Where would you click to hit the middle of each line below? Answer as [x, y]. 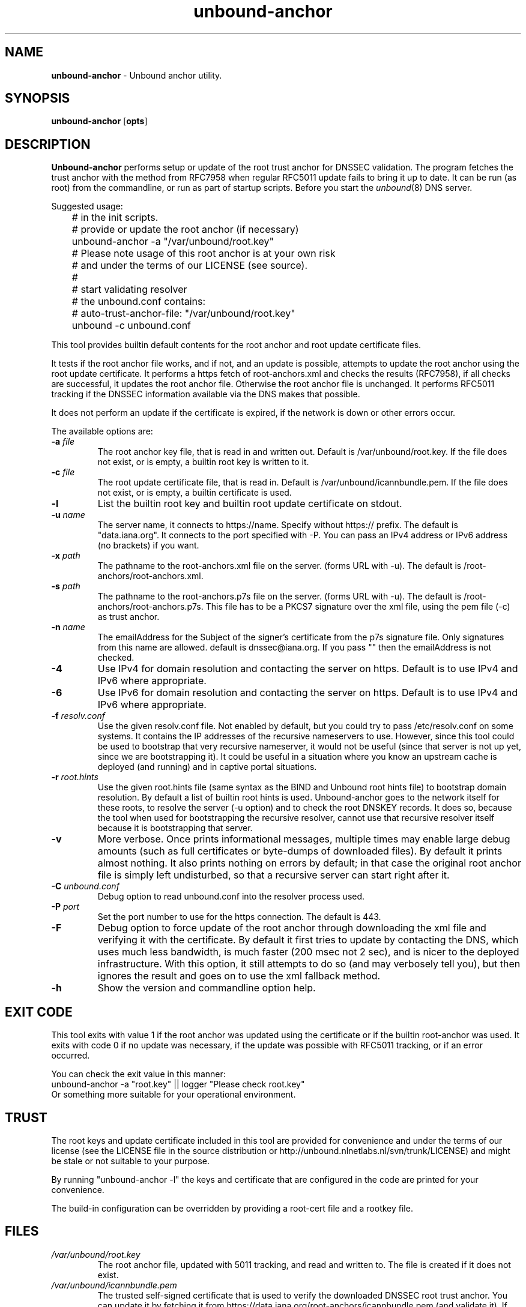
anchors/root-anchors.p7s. [150, 607]
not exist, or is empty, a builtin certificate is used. [195, 493]
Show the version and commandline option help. [207, 988]
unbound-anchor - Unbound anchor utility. [137, 75]
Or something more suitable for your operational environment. [174, 1095]
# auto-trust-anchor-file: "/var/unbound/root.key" [183, 314]
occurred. [71, 1056]
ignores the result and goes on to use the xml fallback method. [239, 976]
